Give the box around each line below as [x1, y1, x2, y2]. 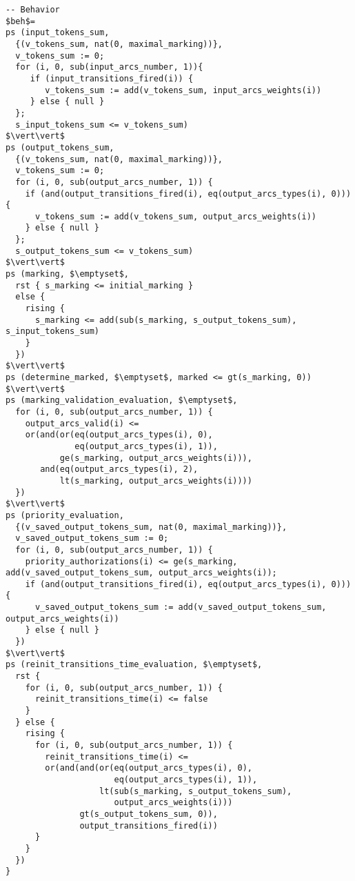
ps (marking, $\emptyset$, [6, 269, 129, 279]
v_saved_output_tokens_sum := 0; [15, 533, 169, 544]
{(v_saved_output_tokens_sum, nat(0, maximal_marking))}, [15, 522, 287, 532]
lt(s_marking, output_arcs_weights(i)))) [59, 475, 252, 486]
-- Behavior [6, 5, 60, 14]
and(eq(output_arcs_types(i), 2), [40, 464, 199, 475]
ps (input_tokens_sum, [6, 28, 110, 38]
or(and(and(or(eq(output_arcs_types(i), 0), [45, 763, 252, 773]
